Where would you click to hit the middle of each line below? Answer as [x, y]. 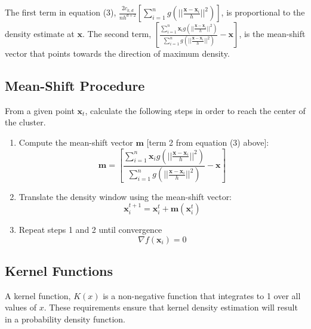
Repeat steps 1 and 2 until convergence [90, 230]
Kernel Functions [59, 271]
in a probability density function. [65, 319]
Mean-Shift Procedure [75, 85]
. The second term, [117, 33]
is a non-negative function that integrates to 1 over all [202, 295]
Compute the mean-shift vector [76, 142]
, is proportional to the [263, 12]
